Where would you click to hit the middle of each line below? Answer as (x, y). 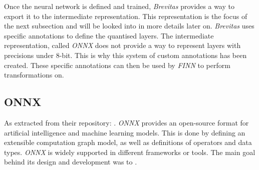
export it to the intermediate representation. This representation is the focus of (126, 16)
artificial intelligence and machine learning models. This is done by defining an (125, 132)
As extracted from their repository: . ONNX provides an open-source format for (126, 122)
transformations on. (34, 75)
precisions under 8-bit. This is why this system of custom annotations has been (125, 55)
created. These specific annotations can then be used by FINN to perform (117, 65)
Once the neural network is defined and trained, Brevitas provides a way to (119, 6)
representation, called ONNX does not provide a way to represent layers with (122, 45)
